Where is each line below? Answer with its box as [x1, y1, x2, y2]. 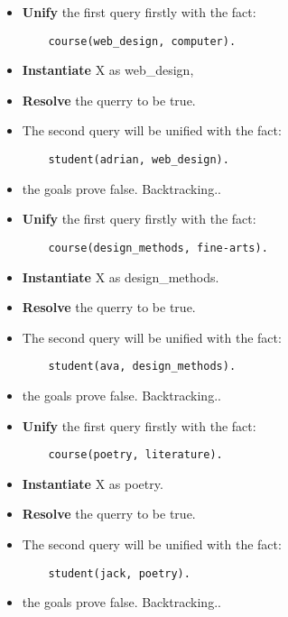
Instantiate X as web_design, [22, 60, 194, 79]
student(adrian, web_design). [48, 153, 229, 167]
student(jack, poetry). [48, 566, 190, 580]
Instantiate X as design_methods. [22, 267, 219, 286]
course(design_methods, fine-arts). [48, 241, 268, 254]
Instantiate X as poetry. [22, 474, 163, 493]
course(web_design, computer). [48, 34, 237, 48]
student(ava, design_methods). [48, 360, 237, 373]
